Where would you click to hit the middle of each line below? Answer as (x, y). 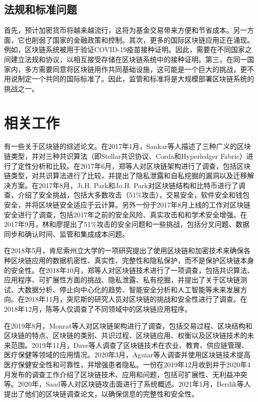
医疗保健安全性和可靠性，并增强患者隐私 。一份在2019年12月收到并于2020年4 (127, 364)
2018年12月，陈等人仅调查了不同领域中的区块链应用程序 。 (98, 308)
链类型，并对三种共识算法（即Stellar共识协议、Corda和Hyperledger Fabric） (125, 156)
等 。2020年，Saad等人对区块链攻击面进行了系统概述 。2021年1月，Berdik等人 (128, 384)
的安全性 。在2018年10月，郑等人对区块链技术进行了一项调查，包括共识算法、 (129, 270)
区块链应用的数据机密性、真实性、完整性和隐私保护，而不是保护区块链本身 (132, 260)
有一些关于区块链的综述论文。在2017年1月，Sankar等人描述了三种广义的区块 (128, 146)
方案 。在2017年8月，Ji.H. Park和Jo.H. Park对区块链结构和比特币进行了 (125, 185)
